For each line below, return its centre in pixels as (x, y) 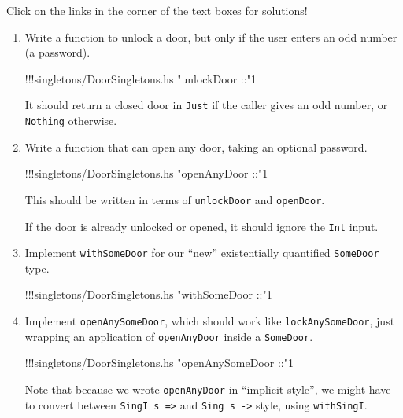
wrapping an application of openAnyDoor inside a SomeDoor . (169, 336)
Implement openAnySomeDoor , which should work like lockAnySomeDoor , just (210, 321)
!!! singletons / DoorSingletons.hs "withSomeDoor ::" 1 (148, 294)
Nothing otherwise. (71, 121)
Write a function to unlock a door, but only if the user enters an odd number (211, 37)
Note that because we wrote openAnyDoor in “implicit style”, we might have (208, 389)
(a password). (57, 52)
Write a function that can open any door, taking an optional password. (196, 147)
